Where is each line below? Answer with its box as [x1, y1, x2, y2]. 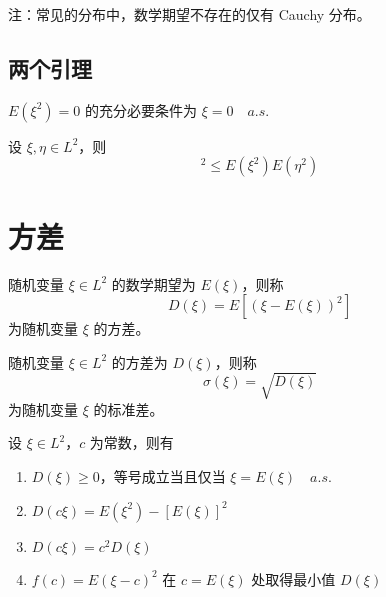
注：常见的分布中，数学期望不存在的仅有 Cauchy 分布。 [8, 4, 371, 24]
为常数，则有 [89, 432, 174, 453]
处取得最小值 [251, 568, 336, 589]
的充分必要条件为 [84, 99, 197, 120]
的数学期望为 [111, 273, 196, 294]
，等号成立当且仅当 [99, 466, 226, 487]
